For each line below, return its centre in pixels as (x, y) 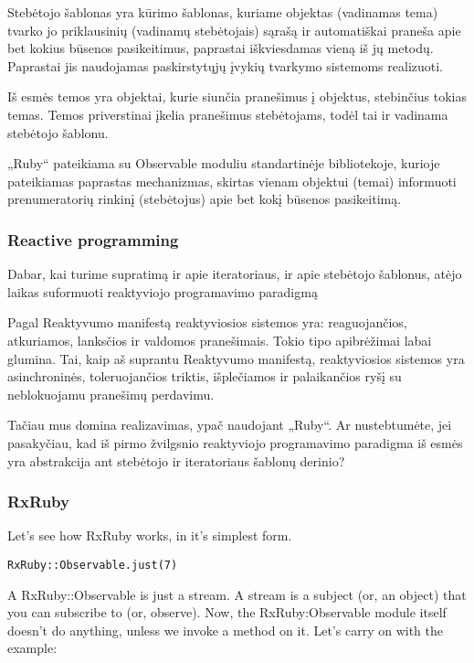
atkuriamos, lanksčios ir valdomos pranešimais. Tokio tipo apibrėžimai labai (220, 340)
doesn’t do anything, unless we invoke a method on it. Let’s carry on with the (225, 630)
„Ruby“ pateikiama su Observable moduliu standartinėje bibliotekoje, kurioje (224, 163)
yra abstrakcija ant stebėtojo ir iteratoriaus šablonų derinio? (176, 460)
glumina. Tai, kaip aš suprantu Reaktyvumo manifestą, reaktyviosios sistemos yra (236, 358)
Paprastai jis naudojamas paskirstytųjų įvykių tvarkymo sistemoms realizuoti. (226, 65)
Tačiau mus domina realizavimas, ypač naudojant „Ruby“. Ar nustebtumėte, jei (230, 425)
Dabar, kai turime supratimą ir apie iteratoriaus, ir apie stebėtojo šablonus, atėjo (235, 274)
